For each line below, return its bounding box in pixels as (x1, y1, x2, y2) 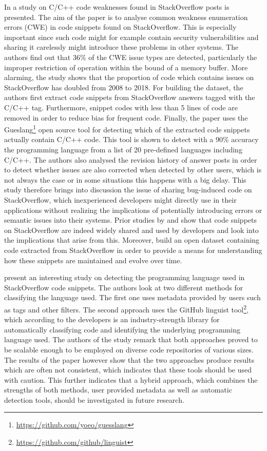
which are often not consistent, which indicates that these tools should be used (4, 364, 252, 375)
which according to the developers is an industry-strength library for (4, 314, 220, 325)
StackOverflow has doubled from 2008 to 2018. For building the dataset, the (4, 82, 243, 92)
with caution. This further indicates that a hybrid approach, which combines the (4, 374, 258, 385)
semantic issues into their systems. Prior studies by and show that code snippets (4, 214, 257, 225)
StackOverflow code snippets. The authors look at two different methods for (4, 282, 243, 292)
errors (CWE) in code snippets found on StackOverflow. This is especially (4, 22, 237, 32)
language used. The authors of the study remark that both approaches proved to (4, 334, 258, 345)
